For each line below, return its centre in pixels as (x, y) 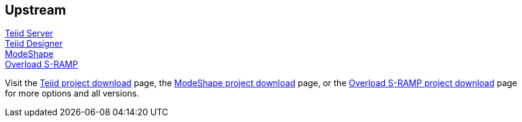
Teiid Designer (34, 44)
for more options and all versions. (72, 93)
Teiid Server (29, 33)
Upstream (36, 10)
